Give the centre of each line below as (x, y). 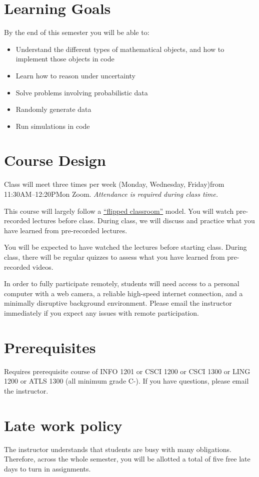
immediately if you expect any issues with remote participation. (101, 312)
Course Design (55, 160)
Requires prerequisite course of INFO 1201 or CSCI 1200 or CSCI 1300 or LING (127, 371)
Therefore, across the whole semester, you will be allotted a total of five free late (127, 459)
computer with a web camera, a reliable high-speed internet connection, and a (123, 293)
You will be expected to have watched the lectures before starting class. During (125, 247)
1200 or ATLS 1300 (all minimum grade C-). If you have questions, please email (126, 381)
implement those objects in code (65, 59)
